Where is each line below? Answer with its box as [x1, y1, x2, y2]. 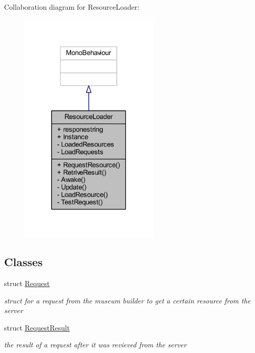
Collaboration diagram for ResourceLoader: [4, 2, 140, 12]
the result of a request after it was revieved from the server [4, 339, 187, 350]
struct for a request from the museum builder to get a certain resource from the [4, 295, 251, 305]
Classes [4, 254, 43, 270]
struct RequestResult [4, 322, 70, 333]
